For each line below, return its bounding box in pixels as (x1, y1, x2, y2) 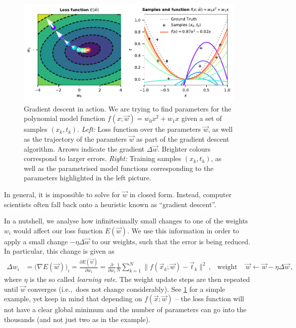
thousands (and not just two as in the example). (4, 314, 151, 325)
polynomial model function (24, 113, 106, 123)
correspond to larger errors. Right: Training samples (24, 153, 181, 164)
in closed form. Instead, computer (129, 189, 232, 200)
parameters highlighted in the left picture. (24, 172, 151, 183)
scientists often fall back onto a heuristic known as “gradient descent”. (4, 199, 216, 209)
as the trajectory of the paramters (24, 134, 127, 144)
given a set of (181, 113, 222, 123)
